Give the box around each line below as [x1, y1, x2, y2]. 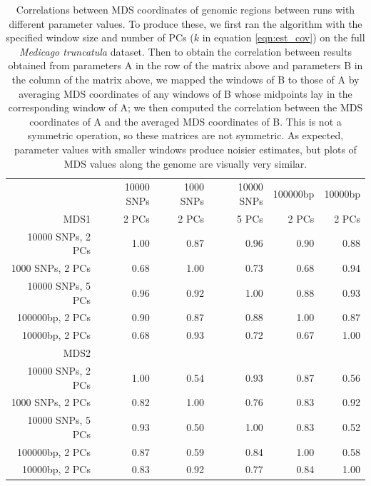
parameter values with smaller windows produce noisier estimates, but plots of [14, 141, 357, 156]
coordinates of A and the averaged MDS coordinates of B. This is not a [29, 113, 342, 128]
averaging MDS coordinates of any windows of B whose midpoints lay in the [19, 86, 352, 101]
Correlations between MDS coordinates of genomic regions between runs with [16, 2, 355, 16]
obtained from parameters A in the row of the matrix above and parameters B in [8, 58, 363, 73]
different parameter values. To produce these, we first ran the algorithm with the [9, 16, 362, 31]
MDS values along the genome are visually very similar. [63, 156, 308, 171]
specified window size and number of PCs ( [6, 30, 194, 45]
